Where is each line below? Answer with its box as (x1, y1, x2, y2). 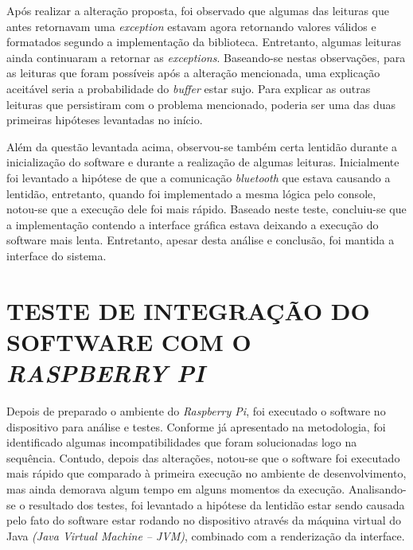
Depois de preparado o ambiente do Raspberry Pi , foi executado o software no (6, 403, 386, 419)
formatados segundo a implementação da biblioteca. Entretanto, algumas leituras (6, 33, 402, 50)
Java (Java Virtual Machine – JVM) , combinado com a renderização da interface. (6, 527, 405, 544)
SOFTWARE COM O (6, 325, 251, 357)
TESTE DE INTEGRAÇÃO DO (6, 294, 370, 326)
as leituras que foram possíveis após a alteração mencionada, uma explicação (6, 64, 380, 81)
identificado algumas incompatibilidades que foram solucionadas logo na (6, 434, 357, 451)
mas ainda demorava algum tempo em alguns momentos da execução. (6, 480, 345, 497)
